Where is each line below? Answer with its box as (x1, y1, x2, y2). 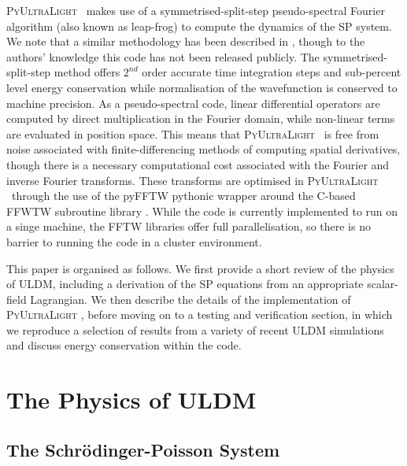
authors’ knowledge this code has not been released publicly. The (6, 48, 320, 65)
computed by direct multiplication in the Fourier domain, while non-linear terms (6, 110, 395, 127)
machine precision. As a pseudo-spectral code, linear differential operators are (6, 94, 380, 111)
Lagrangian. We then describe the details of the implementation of (30, 290, 351, 307)
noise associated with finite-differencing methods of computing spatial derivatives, (6, 141, 401, 157)
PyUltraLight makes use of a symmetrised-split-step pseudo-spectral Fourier (6, 2, 385, 18)
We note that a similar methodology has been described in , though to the (6, 33, 365, 50)
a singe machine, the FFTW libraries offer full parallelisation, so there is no (6, 218, 371, 235)
